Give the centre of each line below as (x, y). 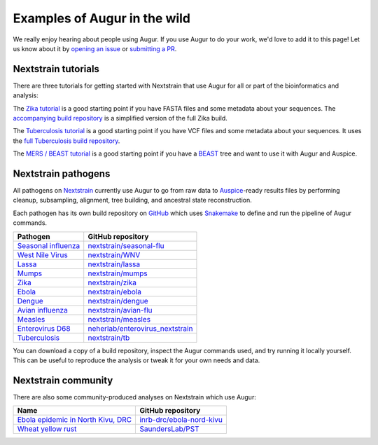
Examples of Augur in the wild (102, 18)
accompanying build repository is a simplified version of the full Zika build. (120, 118)
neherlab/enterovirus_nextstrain (140, 328)
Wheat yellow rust (47, 429)
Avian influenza (42, 310)
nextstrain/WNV (114, 254)
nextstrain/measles (119, 319)
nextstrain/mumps (118, 273)
